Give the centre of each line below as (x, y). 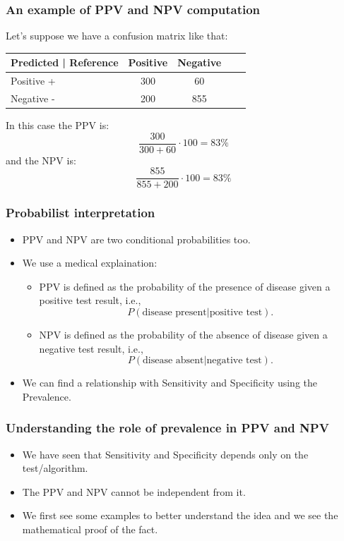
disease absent (173, 361)
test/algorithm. (55, 468)
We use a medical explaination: (90, 263)
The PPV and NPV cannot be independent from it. (134, 491)
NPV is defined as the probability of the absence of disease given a (183, 334)
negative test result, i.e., (91, 348)
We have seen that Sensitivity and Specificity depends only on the (165, 454)
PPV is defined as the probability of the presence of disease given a (185, 286)
